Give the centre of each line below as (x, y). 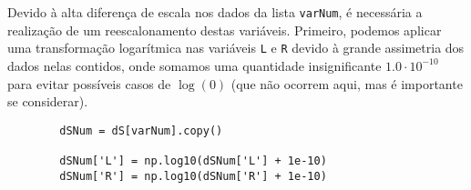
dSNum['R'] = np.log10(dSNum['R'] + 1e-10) (193, 176)
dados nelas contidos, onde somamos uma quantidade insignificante (195, 65)
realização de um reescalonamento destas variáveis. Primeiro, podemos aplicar (225, 30)
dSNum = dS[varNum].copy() (141, 130)
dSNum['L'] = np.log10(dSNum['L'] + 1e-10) (193, 161)
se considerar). (48, 101)
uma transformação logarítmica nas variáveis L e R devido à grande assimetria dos (236, 48)
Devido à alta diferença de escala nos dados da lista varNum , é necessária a (215, 12)
